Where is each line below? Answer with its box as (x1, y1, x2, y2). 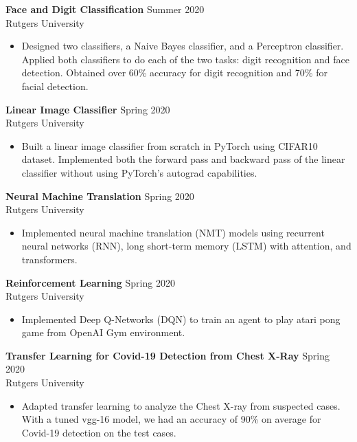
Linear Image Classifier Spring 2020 (5, 102, 170, 116)
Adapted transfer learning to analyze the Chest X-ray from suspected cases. (21, 398, 341, 412)
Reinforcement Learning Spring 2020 (5, 275, 175, 289)
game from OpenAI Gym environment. (21, 325, 185, 340)
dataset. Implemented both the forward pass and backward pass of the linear (21, 152, 345, 166)
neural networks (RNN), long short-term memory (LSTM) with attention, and (21, 239, 352, 253)
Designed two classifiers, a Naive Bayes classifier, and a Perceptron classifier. (21, 38, 344, 53)
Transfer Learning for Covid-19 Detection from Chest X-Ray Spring (5, 348, 330, 362)
